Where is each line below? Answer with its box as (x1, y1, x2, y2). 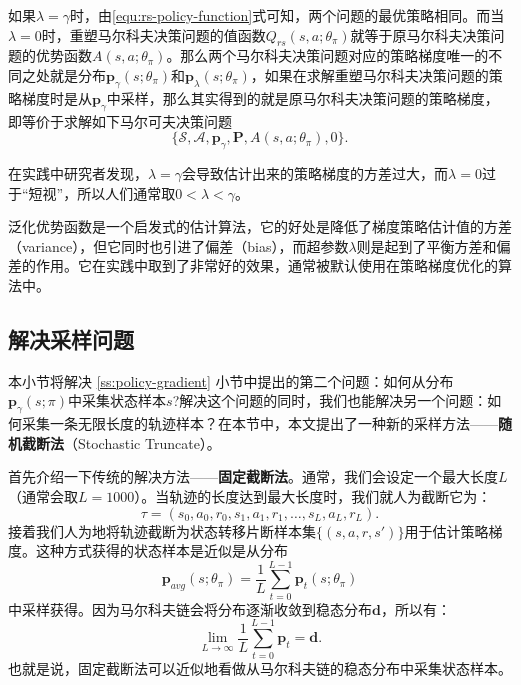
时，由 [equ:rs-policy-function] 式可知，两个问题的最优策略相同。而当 (70, 5, 505, 25)
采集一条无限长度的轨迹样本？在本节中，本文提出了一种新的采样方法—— (21, 413, 498, 434)
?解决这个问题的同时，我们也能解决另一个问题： (172, 390, 488, 411)
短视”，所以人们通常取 (28, 182, 176, 203)
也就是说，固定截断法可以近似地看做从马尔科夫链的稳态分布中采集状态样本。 (8, 657, 512, 678)
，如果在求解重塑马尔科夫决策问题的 (250, 64, 489, 85)
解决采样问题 (8, 323, 134, 354)
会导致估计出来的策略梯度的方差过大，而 (182, 162, 449, 183)
